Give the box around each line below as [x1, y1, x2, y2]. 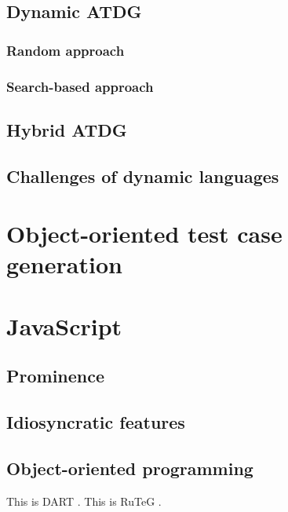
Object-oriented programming [6, 455, 253, 480]
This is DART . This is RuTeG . [6, 492, 162, 509]
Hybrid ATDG [6, 117, 127, 141]
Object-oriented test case [6, 218, 283, 250]
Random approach [6, 40, 125, 60]
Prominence [6, 364, 105, 388]
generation [6, 248, 122, 280]
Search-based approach [6, 76, 154, 96]
